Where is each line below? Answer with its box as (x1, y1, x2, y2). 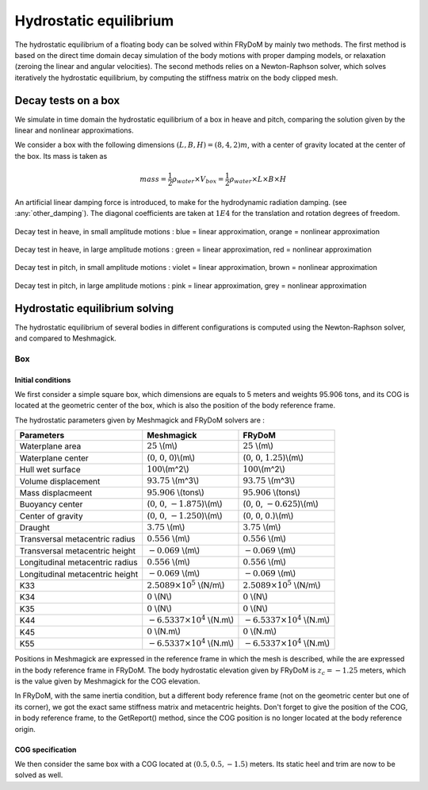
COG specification (14, 745, 77, 754)
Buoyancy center (19, 499, 83, 510)
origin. (14, 724, 36, 734)
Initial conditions (14, 375, 71, 384)
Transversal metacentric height (19, 545, 136, 556)
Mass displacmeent (19, 487, 93, 498)
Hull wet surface (19, 464, 81, 476)
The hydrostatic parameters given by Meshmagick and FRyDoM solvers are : (14, 415, 266, 425)
